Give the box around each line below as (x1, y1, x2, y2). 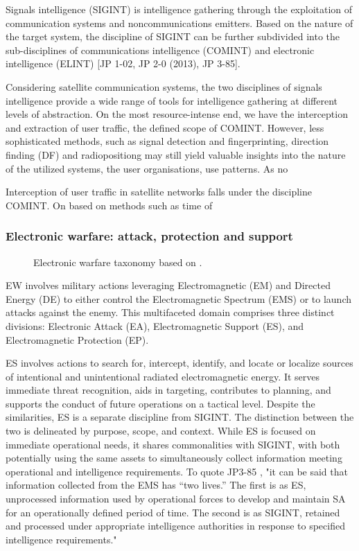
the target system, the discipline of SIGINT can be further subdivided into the (6, 29, 340, 44)
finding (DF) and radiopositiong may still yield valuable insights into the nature (6, 147, 346, 161)
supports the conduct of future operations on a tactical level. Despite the (6, 396, 315, 410)
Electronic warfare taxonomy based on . (33, 254, 202, 269)
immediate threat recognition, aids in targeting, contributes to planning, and (6, 383, 331, 397)
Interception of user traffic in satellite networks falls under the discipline (6, 184, 312, 199)
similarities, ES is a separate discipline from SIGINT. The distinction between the (6, 410, 354, 424)
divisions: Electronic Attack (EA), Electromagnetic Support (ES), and (6, 318, 304, 333)
